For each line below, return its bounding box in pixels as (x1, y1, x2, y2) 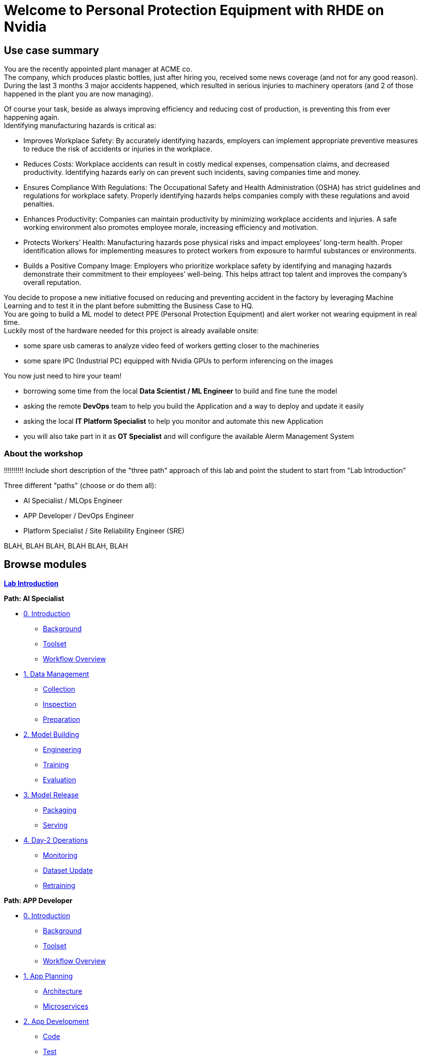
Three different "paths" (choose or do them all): (4, 481, 156, 490)
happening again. (4, 113, 59, 122)
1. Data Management (23, 669, 89, 678)
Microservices (43, 1002, 89, 1010)
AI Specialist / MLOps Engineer (23, 496, 123, 505)
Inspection (43, 700, 76, 708)
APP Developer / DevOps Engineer (23, 511, 134, 520)
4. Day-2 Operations (23, 835, 88, 844)
